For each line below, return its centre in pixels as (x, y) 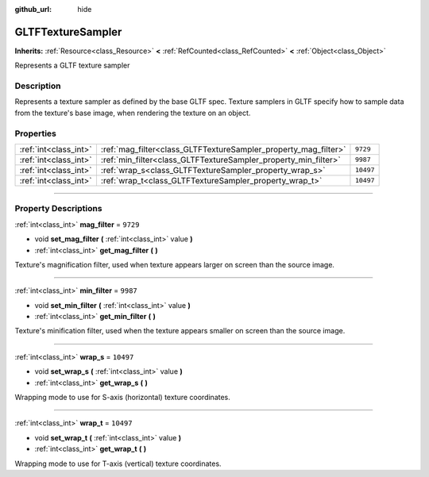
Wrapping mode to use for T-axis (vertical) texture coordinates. (118, 464)
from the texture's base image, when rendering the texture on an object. (133, 113)
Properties (36, 133)
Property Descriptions (58, 209)
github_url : (33, 9)
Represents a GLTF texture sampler (72, 65)
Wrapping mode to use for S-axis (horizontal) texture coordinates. (122, 398)
